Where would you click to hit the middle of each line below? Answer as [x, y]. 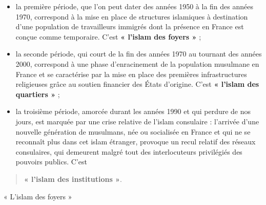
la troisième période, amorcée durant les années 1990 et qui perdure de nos [133, 111]
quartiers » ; [38, 94]
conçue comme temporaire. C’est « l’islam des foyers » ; [108, 36]
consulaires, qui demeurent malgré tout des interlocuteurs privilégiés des [129, 151]
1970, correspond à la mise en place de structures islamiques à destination [132, 16]
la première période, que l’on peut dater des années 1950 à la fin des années [135, 6]
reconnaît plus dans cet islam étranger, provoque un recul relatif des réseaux [136, 142]
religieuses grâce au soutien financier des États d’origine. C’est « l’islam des [137, 84]
